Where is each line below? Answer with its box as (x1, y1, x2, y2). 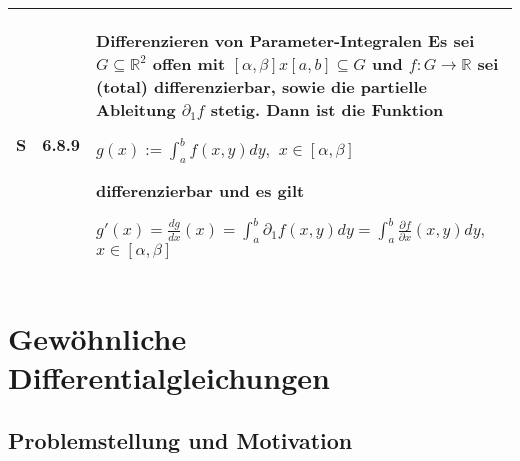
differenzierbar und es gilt (96, 179, 305, 203)
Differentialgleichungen (8, 356, 330, 397)
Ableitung (96, 98, 176, 121)
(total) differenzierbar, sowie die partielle (96, 75, 427, 98)
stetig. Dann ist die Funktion (210, 98, 444, 121)
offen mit (152, 52, 226, 75)
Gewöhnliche (8, 317, 187, 358)
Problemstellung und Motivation (8, 425, 353, 456)
